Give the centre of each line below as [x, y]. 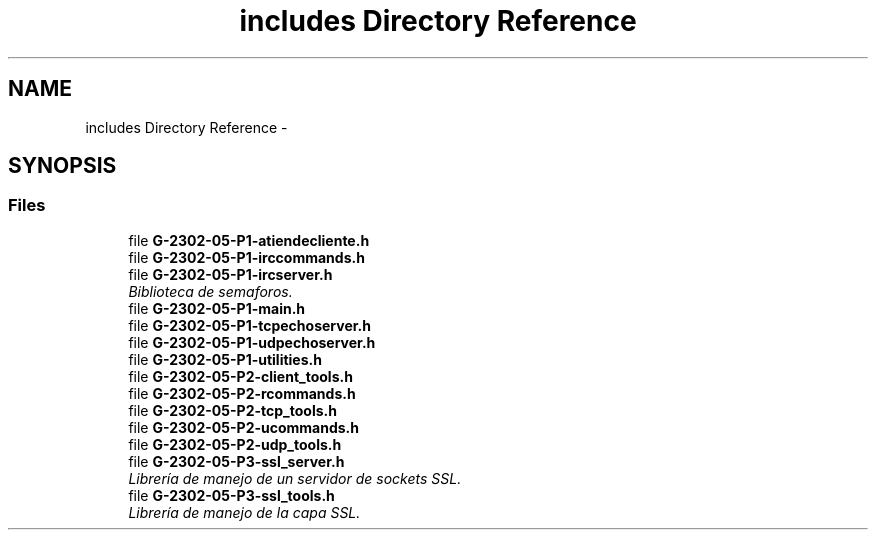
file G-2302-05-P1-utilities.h [225, 359]
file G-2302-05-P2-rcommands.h [242, 393]
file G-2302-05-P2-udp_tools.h [235, 444]
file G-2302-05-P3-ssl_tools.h [231, 495]
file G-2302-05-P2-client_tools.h [240, 376]
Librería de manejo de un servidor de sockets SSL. [295, 478]
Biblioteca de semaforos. [210, 291]
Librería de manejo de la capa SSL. [244, 512]
